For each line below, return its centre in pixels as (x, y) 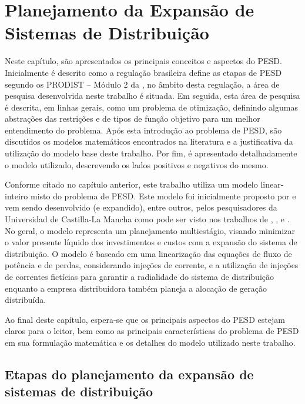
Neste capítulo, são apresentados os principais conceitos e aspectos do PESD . (143, 61)
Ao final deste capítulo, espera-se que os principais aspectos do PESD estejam (145, 319)
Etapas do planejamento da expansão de (129, 374)
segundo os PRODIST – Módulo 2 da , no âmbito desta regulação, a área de (142, 84)
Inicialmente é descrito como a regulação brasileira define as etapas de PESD (143, 72)
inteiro (16, 196)
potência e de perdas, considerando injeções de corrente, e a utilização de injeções (152, 265)
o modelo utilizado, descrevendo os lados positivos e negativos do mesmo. (137, 164)
